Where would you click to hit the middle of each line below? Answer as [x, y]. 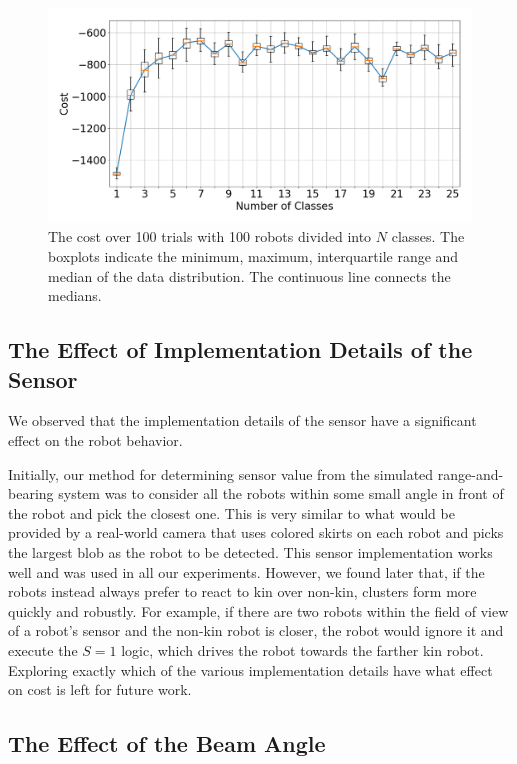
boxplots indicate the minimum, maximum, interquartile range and [253, 256]
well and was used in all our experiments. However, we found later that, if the [246, 571]
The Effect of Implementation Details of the [240, 349]
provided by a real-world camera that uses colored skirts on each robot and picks [256, 532]
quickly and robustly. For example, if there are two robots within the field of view [258, 610]
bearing [31, 493]
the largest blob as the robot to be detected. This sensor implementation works [250, 552]
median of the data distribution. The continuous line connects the [249, 275]
